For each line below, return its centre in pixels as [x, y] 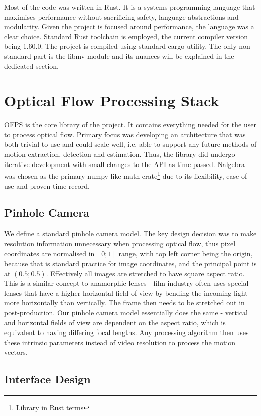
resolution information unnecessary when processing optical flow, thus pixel [120, 243]
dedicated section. [31, 66]
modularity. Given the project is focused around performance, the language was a [129, 26]
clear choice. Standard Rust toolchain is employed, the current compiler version [126, 36]
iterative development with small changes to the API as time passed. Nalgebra [125, 164]
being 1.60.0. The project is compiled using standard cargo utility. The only [120, 46]
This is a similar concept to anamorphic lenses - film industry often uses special [126, 283]
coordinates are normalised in [49, 253]
